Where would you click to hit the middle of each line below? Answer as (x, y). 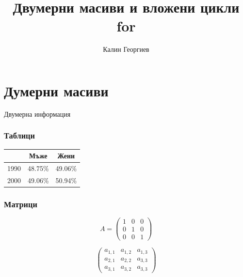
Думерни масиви (56, 90)
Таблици (19, 135)
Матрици (21, 204)
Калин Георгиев (126, 49)
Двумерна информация (37, 114)
